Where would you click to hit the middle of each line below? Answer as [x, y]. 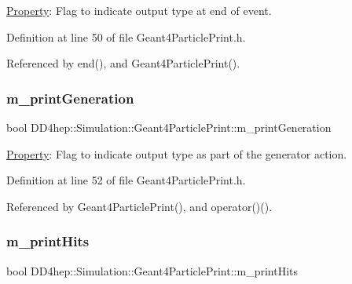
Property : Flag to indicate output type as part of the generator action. [177, 153]
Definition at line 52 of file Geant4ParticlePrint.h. [126, 180]
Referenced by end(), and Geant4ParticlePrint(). [123, 63]
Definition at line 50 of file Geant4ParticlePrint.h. [126, 36]
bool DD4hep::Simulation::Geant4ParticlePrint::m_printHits [152, 270]
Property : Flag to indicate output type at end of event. [139, 10]
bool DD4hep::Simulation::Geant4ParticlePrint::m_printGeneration [169, 127]
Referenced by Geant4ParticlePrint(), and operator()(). [139, 206]
